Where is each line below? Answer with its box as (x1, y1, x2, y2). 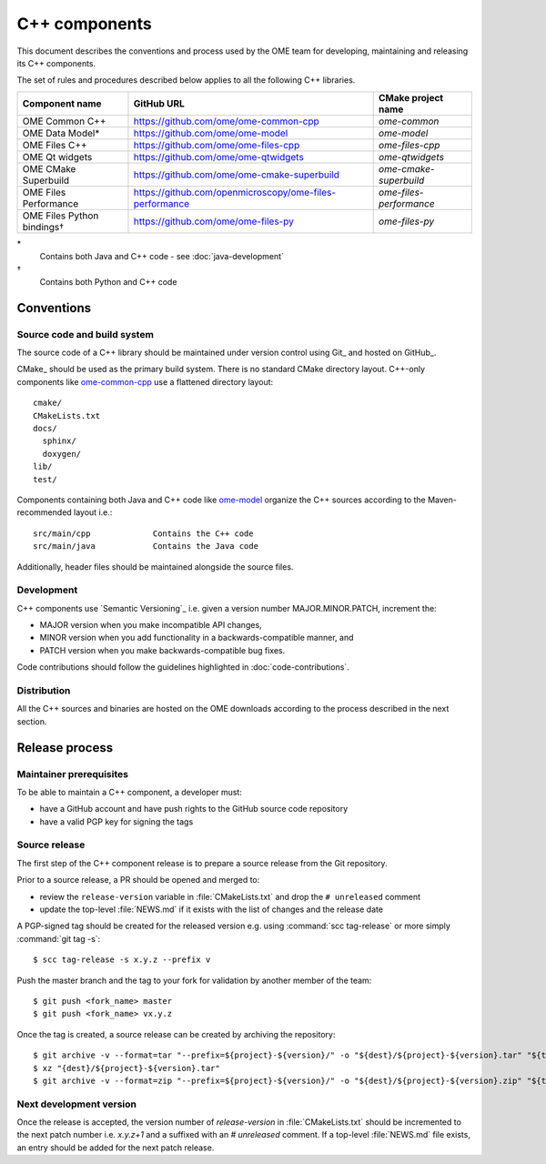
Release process (16, 740, 114, 755)
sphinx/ (42, 436, 76, 446)
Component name (22, 96, 102, 109)
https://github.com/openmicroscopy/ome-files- (133, 186, 337, 198)
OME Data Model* (22, 127, 100, 139)
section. (16, 715, 47, 727)
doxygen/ (42, 449, 82, 459)
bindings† (22, 220, 65, 233)
